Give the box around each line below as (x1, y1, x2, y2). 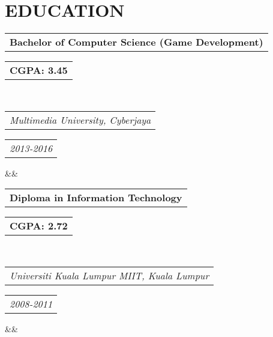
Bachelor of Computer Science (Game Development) (10, 35, 263, 49)
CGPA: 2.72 (10, 219, 68, 233)
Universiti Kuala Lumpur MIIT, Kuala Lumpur (10, 268, 209, 282)
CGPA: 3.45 (10, 63, 68, 77)
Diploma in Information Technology (10, 190, 182, 205)
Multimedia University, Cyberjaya (10, 112, 151, 127)
